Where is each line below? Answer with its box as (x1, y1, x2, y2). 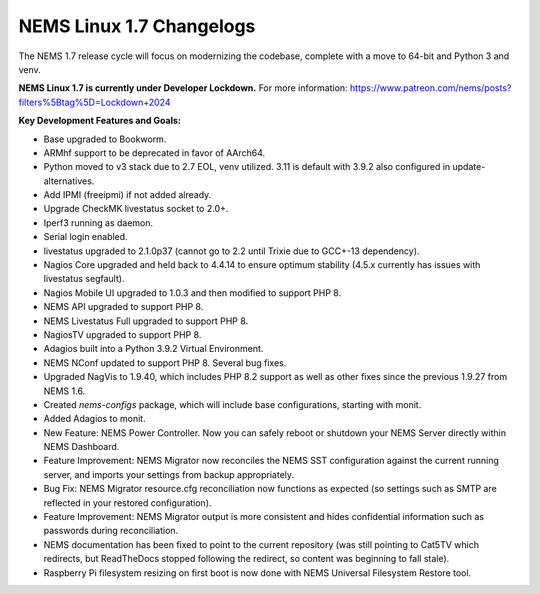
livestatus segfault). (43, 273, 125, 285)
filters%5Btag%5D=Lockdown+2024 (18, 96, 171, 108)
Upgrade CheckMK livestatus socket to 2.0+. (43, 203, 229, 215)
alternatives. (43, 175, 95, 187)
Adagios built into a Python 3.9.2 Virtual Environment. (43, 343, 264, 355)
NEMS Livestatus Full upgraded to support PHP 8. (43, 315, 249, 327)
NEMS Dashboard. (43, 441, 120, 453)
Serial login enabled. (43, 231, 129, 243)
